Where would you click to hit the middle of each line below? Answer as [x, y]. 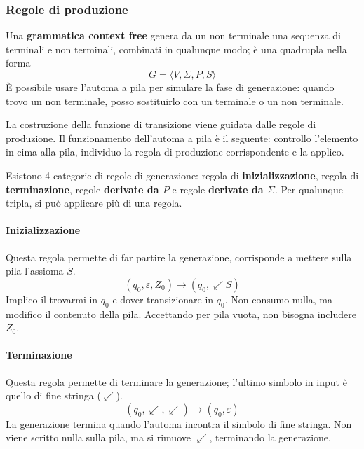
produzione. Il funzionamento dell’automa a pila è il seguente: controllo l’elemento [182, 138]
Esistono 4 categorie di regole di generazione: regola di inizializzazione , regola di [182, 175]
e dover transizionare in [163, 299]
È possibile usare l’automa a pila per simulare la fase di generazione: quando [170, 87]
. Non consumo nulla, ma [279, 299]
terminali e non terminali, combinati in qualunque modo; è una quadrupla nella [176, 49]
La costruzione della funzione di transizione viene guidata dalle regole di [161, 124]
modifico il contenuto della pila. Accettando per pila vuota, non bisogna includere [181, 313]
